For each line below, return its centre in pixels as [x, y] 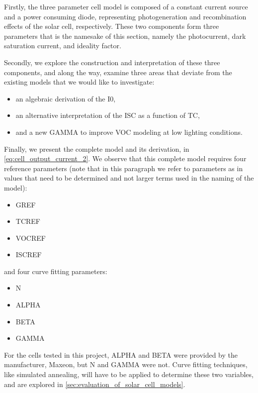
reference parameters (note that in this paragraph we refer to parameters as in [124, 168]
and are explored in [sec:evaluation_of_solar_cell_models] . [95, 384]
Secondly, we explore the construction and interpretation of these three [112, 62]
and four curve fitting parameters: [56, 271]
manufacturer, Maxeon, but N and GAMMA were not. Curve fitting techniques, [126, 364]
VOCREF [31, 238]
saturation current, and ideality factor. [63, 46]
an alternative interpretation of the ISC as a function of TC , [108, 115]
